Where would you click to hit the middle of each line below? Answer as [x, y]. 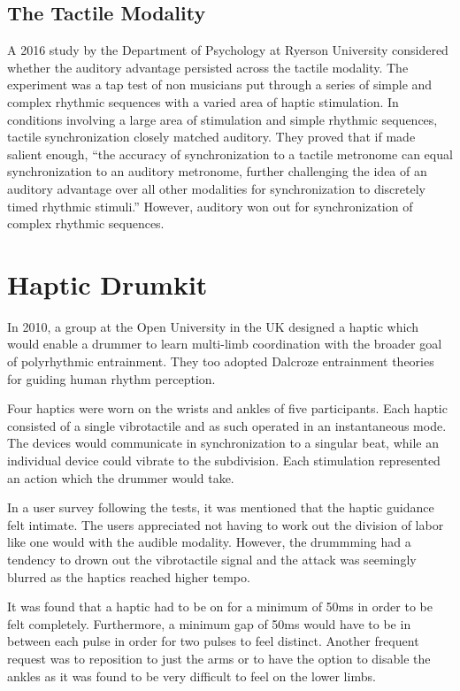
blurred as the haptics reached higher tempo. [129, 576]
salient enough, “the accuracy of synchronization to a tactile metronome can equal [230, 154]
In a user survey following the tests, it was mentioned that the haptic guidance [221, 507]
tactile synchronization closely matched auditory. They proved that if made [211, 137]
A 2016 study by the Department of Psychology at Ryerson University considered [228, 50]
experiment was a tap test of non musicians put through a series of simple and [220, 84]
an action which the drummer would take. [121, 477]
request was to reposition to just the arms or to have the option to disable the [219, 658]
